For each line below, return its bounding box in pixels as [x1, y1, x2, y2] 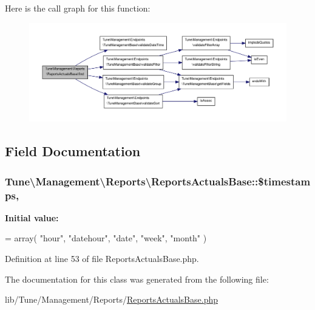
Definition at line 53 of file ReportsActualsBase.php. [5, 252, 199, 265]
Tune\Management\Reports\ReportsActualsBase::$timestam [5, 173, 311, 188]
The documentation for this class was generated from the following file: [5, 272, 269, 285]
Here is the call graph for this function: [5, 2, 151, 14]
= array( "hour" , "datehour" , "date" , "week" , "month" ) [5, 232, 207, 244]
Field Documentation [5, 142, 141, 160]
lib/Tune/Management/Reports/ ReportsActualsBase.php [5, 293, 218, 306]
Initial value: [5, 211, 59, 224]
